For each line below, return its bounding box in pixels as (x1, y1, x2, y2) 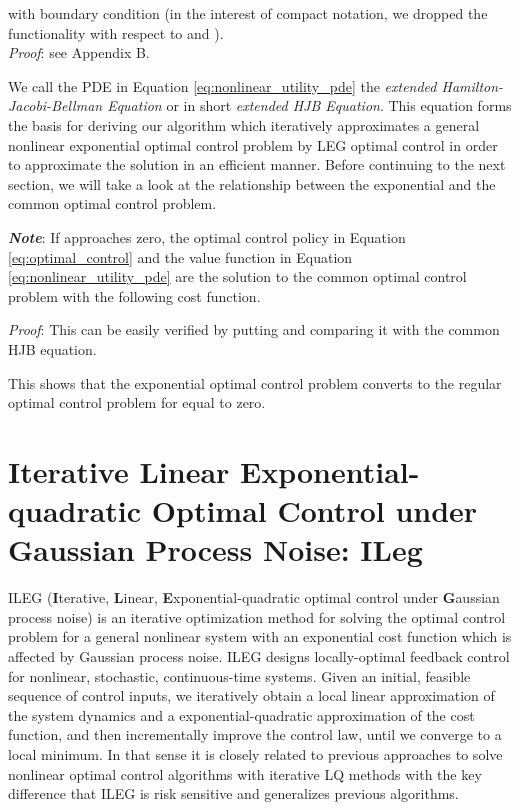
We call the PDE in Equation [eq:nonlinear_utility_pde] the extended (8, 75, 437, 96)
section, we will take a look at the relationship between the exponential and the (8, 173, 496, 194)
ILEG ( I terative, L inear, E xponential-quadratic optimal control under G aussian (8, 587, 500, 608)
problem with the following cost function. (8, 285, 261, 306)
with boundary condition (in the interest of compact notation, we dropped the (8, 3, 488, 23)
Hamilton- (441, 75, 504, 96)
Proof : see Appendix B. (8, 42, 150, 63)
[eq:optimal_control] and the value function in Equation (8, 246, 353, 267)
